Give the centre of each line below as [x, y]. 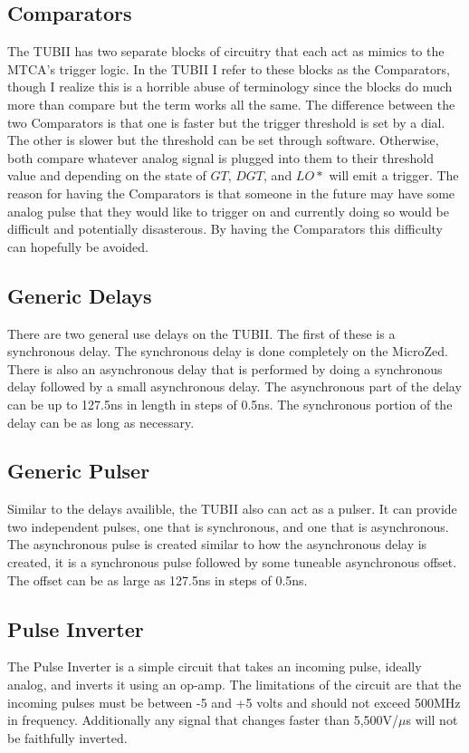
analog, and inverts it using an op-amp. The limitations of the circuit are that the [234, 685]
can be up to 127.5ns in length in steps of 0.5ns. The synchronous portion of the [230, 404]
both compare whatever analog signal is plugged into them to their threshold [220, 157]
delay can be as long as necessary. [101, 422]
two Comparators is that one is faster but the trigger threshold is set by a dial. [226, 122]
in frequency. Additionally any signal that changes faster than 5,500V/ [203, 720]
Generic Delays [80, 295]
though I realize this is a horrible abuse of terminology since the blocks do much [230, 87]
